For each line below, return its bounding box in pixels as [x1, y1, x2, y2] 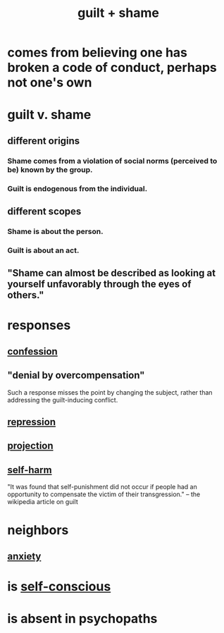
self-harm [7, 464, 52, 476]
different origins [7, 135, 80, 147]
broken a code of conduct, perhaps [7, 60, 217, 75]
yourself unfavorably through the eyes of [7, 278, 192, 290]
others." [7, 289, 44, 301]
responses [7, 317, 71, 333]
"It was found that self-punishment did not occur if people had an [7, 483, 197, 491]
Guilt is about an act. [7, 245, 80, 255]
